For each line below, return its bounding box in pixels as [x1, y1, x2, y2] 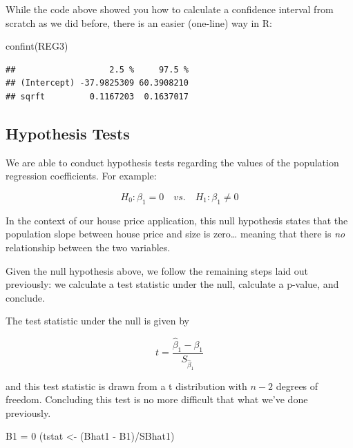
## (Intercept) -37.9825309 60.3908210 [6, 78, 189, 88]
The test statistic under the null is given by [6, 313, 189, 328]
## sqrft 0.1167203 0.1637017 [6, 91, 189, 101]
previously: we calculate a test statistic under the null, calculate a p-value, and [6, 277, 339, 291]
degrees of [276, 378, 318, 393]
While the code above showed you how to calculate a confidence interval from [6, 2, 334, 16]
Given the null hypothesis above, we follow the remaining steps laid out [6, 263, 308, 277]
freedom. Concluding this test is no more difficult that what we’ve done [6, 392, 308, 407]
